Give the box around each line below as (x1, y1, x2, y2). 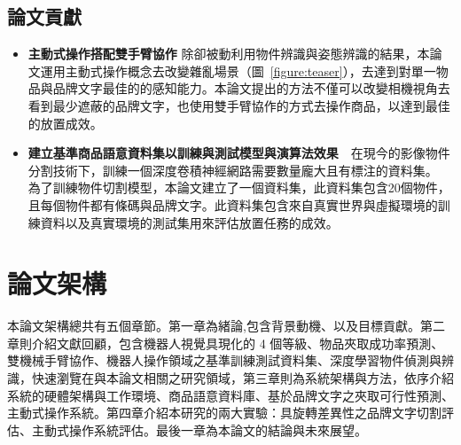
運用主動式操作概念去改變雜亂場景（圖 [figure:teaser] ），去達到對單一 (40, 61, 436, 80)
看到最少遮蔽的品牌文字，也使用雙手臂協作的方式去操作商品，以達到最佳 (27, 96, 450, 114)
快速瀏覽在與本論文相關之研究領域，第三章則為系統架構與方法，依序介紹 (31, 369, 454, 387)
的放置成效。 (27, 113, 103, 132)
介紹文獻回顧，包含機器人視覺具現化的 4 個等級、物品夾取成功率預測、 (31, 333, 444, 352)
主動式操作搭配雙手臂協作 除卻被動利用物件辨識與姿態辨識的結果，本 (27, 44, 430, 63)
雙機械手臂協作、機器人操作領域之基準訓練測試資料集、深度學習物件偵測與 (7, 351, 441, 370)
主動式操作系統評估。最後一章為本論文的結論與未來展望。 (31, 420, 367, 439)
